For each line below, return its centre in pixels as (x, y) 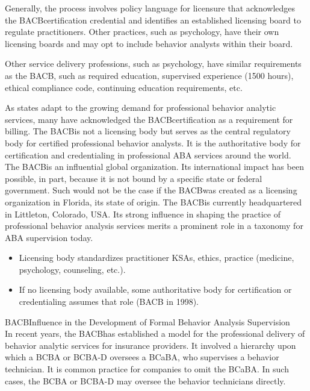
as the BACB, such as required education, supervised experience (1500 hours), (149, 75)
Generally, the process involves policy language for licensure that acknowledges (150, 8)
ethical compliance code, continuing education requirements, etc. (124, 87)
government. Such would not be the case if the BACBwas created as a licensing (151, 190)
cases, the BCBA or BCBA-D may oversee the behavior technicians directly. (145, 380)
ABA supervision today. (49, 237)
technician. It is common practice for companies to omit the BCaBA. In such (147, 369)
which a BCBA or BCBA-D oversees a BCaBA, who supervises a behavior (142, 357)
